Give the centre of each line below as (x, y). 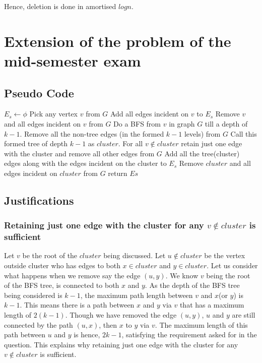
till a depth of (226, 123)
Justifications (39, 200)
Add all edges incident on (149, 114)
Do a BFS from (137, 123)
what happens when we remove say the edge (72, 275)
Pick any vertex (53, 114)
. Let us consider (232, 265)
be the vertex (225, 255)
